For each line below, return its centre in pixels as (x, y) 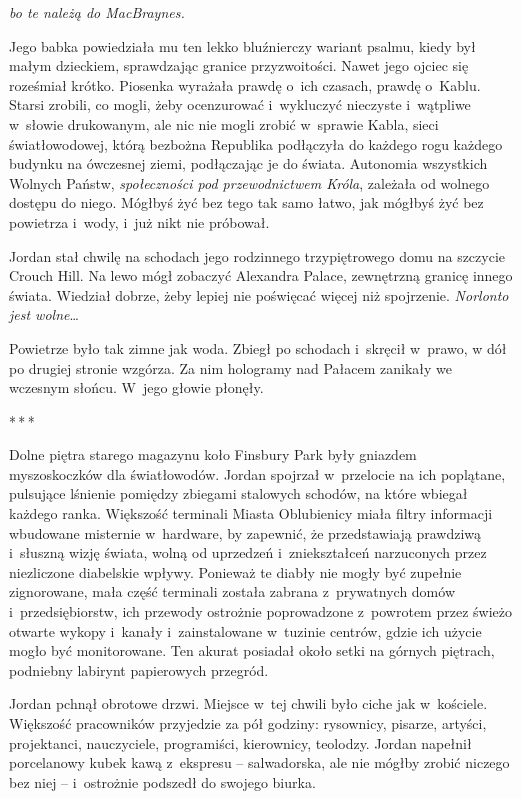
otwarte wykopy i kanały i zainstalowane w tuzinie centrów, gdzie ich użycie (245, 630)
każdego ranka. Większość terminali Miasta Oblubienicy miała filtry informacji (251, 513)
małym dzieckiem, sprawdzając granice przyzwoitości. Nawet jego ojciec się (239, 65)
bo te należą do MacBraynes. (97, 12)
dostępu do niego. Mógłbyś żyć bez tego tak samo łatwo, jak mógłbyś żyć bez (246, 202)
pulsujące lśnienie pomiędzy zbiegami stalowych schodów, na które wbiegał (238, 493)
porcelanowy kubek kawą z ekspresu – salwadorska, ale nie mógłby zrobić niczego (259, 762)
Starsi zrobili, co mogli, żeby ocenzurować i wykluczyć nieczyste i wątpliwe (240, 104)
